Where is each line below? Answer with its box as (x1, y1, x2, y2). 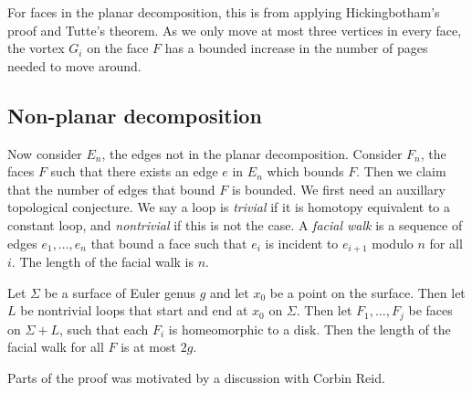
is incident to (265, 233, 339, 252)
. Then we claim (356, 162, 446, 181)
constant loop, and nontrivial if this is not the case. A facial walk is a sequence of (7, 215, 463, 234)
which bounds (267, 162, 344, 181)
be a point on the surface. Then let (269, 282, 466, 302)
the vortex (7, 38, 65, 58)
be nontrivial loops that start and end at (20, 301, 248, 320)
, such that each (59, 319, 149, 338)
